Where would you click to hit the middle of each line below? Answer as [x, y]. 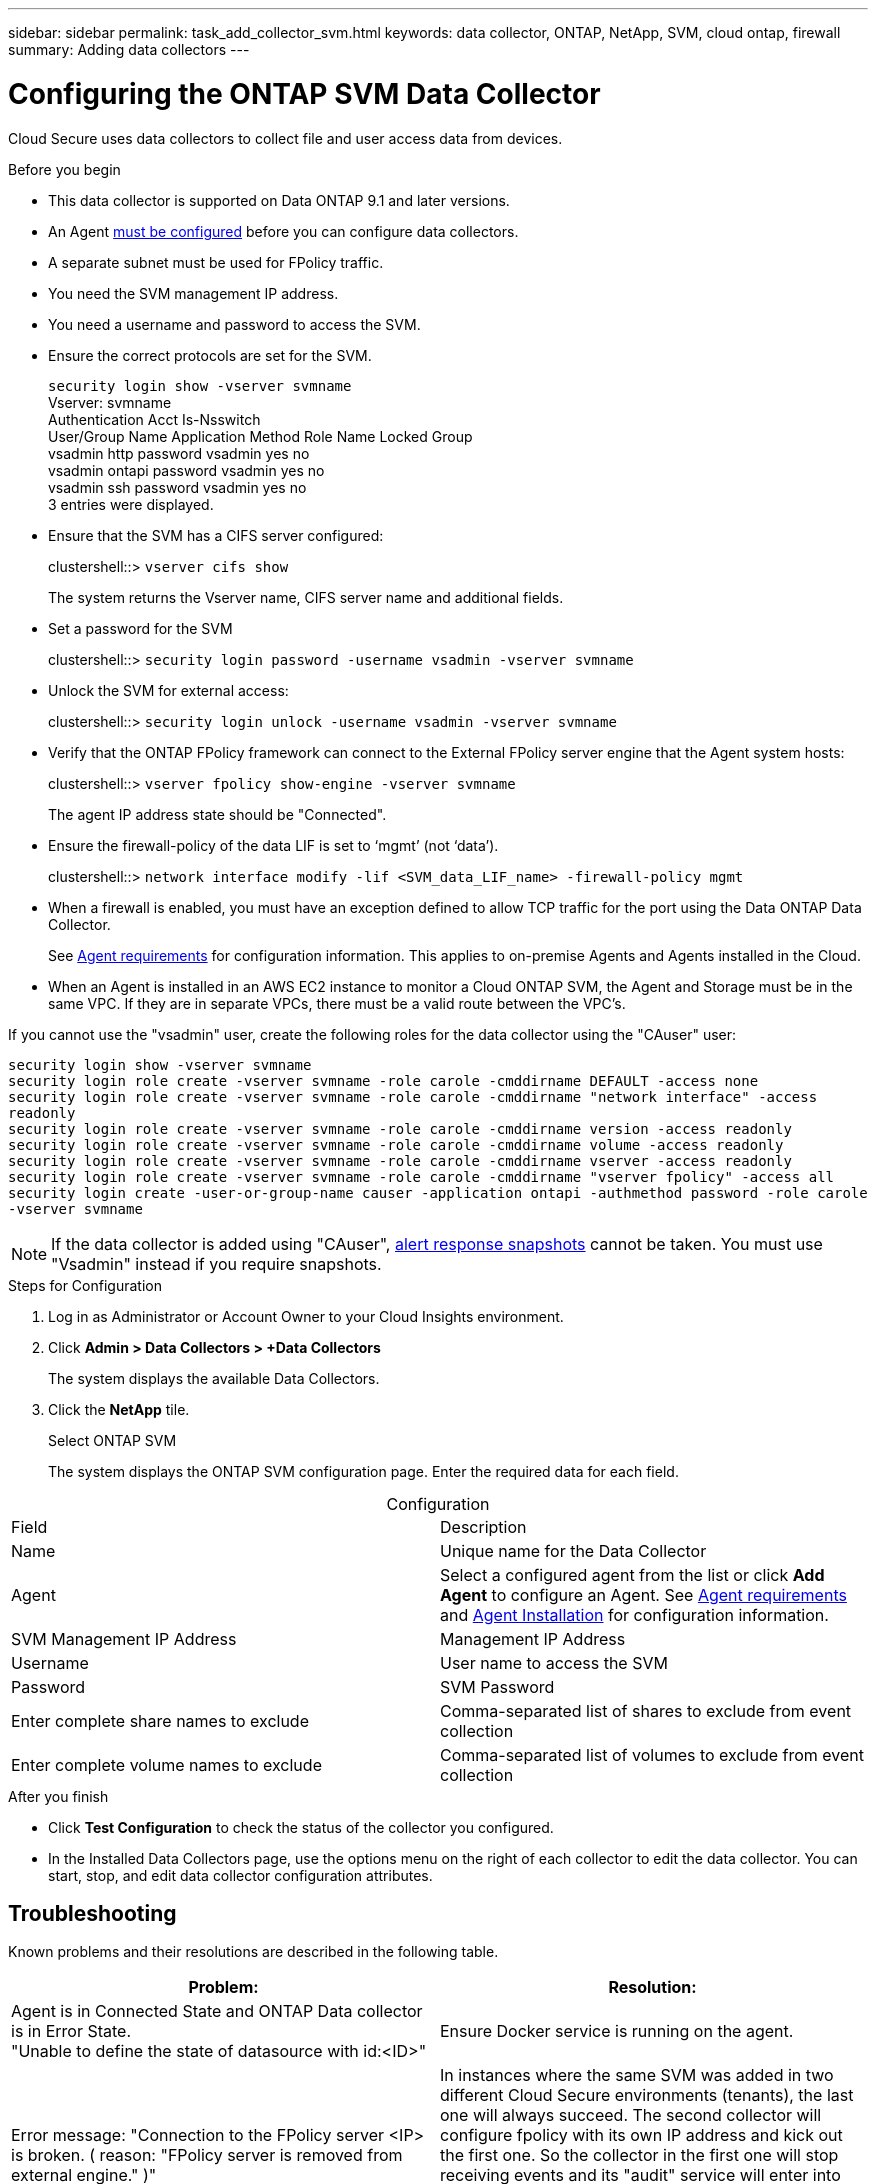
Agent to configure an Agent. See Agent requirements [643, 1594]
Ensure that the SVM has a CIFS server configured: [216, 535]
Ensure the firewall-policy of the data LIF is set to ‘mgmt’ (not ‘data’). [273, 845]
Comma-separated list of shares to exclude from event [646, 1710]
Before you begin [64, 169]
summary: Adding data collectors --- [129, 49]
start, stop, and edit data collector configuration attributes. [240, 1875]
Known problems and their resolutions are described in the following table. [253, 1952]
